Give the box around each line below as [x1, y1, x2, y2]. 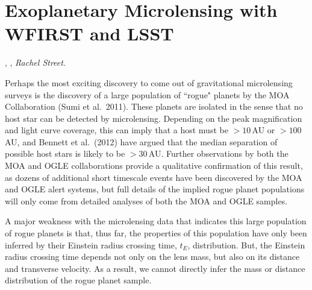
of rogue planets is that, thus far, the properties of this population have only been [5, 227, 307, 239]
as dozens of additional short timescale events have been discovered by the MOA [5, 171, 302, 183]
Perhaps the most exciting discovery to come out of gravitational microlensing [5, 76, 293, 89]
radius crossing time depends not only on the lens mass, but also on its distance [5, 250, 300, 263]
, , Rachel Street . [5, 56, 66, 69]
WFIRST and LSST [5, 21, 174, 46]
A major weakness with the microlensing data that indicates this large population [5, 215, 307, 227]
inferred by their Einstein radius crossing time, [5, 238, 177, 251]
